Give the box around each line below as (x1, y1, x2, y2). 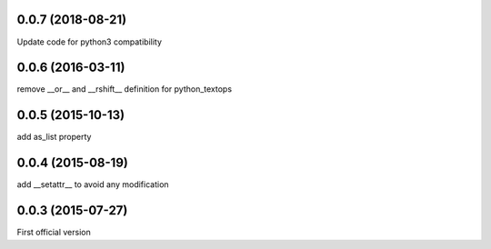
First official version (16, 227, 91, 238)
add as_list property (16, 132, 92, 143)
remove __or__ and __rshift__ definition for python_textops (16, 84, 232, 95)
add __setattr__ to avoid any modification (16, 179, 169, 190)
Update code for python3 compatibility (16, 36, 163, 47)
